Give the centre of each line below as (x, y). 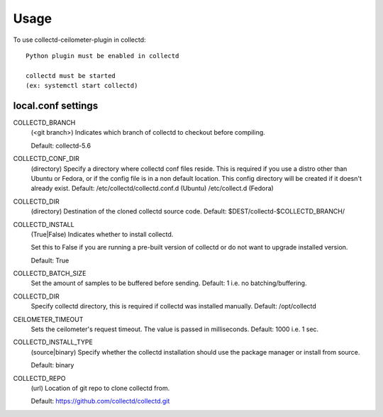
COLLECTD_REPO (39, 378)
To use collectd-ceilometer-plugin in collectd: (79, 40)
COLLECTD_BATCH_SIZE (50, 274)
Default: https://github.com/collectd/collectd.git (100, 401)
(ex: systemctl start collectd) (82, 86)
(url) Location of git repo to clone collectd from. (100, 388)
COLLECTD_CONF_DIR (46, 159)
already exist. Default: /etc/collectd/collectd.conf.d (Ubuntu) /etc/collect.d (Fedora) (152, 189)
